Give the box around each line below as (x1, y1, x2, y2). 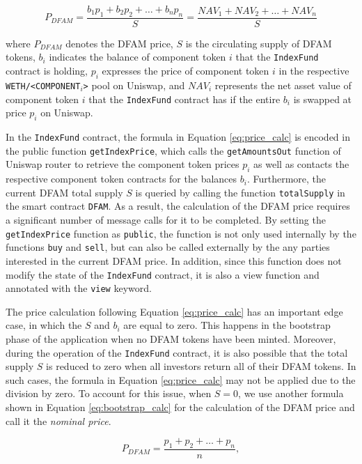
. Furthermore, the (246, 171, 326, 186)
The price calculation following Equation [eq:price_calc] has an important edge (6, 304, 343, 318)
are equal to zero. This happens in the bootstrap (123, 318, 331, 332)
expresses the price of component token (102, 63, 269, 78)
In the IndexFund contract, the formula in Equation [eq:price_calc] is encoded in (6, 129, 350, 144)
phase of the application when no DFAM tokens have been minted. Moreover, (6, 332, 336, 346)
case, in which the (6, 318, 82, 332)
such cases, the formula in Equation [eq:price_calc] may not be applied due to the (6, 372, 356, 387)
